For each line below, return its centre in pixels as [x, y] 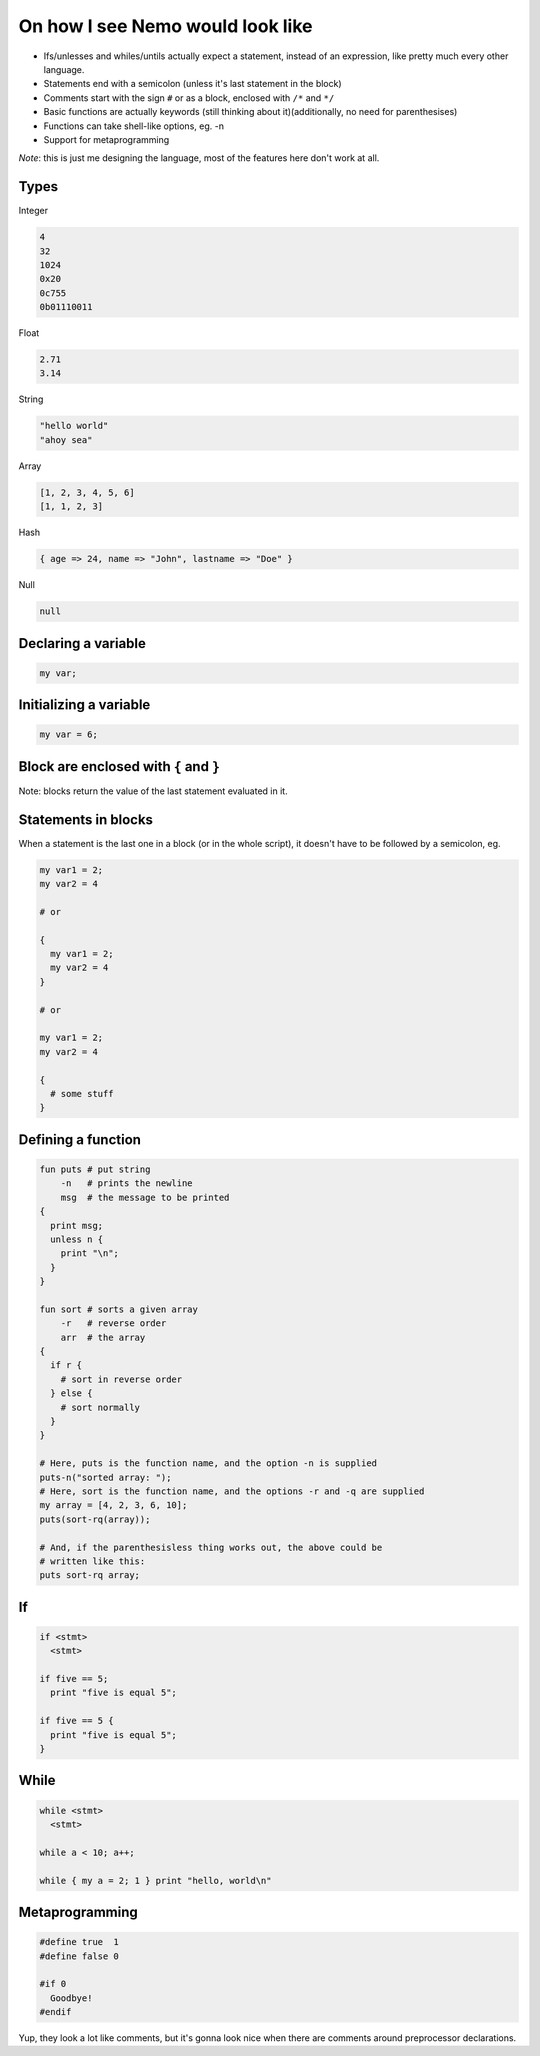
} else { [71, 1393]
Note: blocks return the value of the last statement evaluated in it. [153, 791]
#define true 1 [79, 1942]
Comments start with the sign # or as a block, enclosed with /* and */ [189, 97]
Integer [33, 211]
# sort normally [100, 1407]
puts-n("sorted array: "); [105, 1477]
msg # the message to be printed [145, 1197]
